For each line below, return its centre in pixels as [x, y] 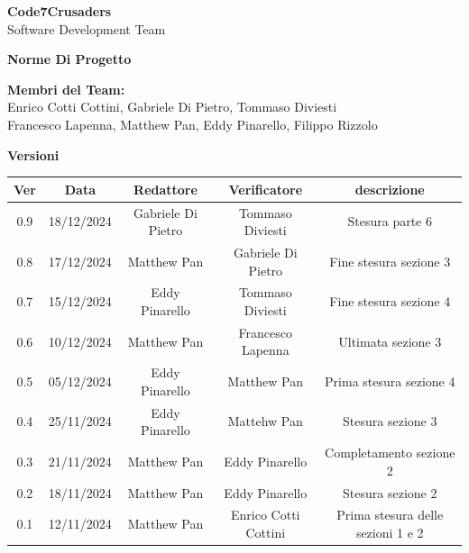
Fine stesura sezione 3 [390, 261]
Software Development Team [87, 28]
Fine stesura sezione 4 [390, 301]
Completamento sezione [390, 453]
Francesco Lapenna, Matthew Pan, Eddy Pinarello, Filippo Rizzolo [193, 124]
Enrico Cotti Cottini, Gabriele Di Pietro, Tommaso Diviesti [172, 107]
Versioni [33, 154]
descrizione [390, 189]
